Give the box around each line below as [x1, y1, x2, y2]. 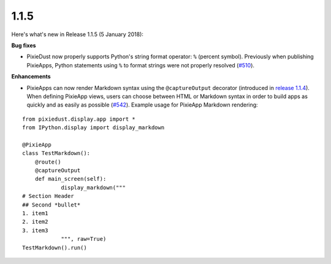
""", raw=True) [61, 236, 107, 243]
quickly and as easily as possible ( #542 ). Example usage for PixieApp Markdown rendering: [26, 101, 258, 108]
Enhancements [11, 73, 51, 80]
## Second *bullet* [22, 201, 81, 208]
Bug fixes [11, 42, 36, 49]
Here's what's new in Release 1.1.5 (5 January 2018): [11, 31, 144, 38]
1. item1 [22, 209, 48, 217]
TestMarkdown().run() [22, 244, 87, 251]
